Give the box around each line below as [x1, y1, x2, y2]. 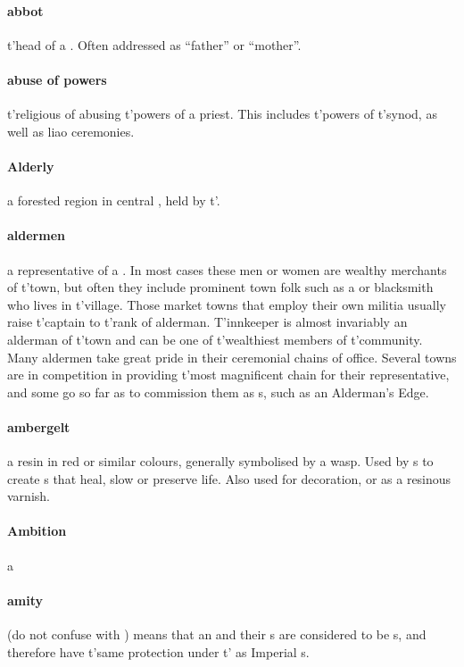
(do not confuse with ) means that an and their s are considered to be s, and [7, 625, 427, 644]
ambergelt [7, 417, 70, 436]
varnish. [7, 487, 50, 505]
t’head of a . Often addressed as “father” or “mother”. [7, 35, 302, 54]
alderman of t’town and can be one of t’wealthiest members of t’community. [7, 329, 423, 348]
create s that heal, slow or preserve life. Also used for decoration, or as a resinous [7, 469, 452, 488]
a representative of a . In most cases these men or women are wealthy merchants [7, 260, 447, 279]
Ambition [7, 521, 67, 540]
